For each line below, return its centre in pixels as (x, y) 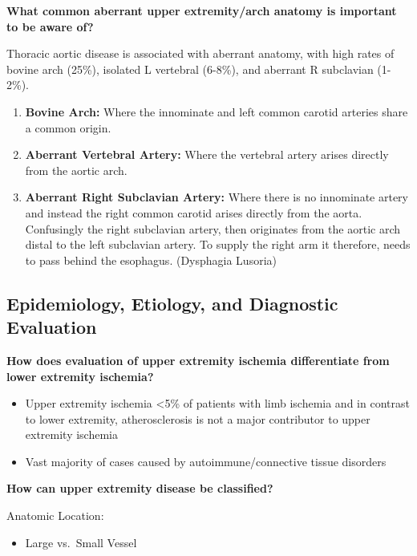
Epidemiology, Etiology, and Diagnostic (172, 303)
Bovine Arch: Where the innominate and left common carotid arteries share (217, 111)
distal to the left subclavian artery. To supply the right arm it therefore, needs (218, 244)
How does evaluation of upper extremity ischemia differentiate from (198, 360)
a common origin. (68, 127)
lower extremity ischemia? (80, 376)
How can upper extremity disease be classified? (140, 488)
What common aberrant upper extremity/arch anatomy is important (202, 10)
